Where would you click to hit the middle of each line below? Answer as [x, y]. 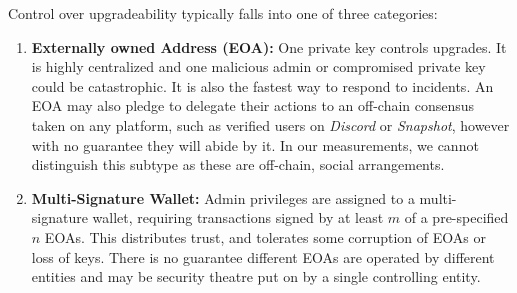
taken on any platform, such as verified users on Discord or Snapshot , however [270, 124]
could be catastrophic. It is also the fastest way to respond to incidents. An [262, 85]
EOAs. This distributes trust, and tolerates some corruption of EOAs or [265, 236]
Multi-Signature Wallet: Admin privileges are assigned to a [223, 197]
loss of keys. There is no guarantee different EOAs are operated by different [263, 256]
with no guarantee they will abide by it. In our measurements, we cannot [255, 144]
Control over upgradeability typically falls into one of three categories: [223, 13]
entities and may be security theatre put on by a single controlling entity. [256, 276]
